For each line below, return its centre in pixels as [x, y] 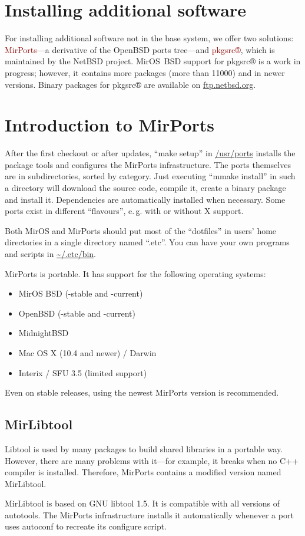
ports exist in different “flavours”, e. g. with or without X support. [124, 211]
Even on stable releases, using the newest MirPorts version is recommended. [142, 392]
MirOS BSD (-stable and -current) [81, 293]
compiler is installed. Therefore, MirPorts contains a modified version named [143, 472]
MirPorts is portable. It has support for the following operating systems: [135, 273]
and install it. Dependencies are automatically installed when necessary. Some [145, 199]
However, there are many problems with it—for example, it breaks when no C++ [152, 460]
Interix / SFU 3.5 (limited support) [83, 372]
